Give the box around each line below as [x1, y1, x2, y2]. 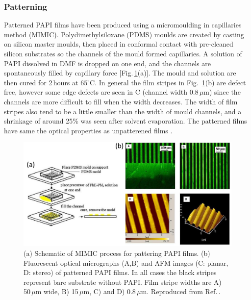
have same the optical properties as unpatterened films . [4, 125, 173, 135]
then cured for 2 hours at [4, 77, 78, 87]
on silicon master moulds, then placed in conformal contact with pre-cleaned [4, 39, 233, 49]
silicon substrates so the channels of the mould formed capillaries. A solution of [4, 49, 242, 58]
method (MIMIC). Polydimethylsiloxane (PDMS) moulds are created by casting [4, 29, 244, 39]
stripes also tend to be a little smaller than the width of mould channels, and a [4, 106, 242, 116]
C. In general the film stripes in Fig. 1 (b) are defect [89, 77, 246, 87]
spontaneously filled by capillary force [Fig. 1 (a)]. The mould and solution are [4, 68, 236, 78]
